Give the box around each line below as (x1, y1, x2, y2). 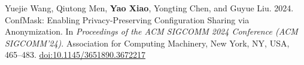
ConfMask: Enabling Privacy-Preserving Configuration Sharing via (5, 13, 250, 26)
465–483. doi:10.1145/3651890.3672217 (5, 48, 145, 61)
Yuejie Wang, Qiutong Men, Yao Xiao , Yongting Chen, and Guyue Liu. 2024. (5, 2, 294, 14)
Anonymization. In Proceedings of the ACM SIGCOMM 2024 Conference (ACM (5, 25, 298, 38)
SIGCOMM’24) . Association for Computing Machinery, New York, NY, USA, (5, 36, 290, 49)
